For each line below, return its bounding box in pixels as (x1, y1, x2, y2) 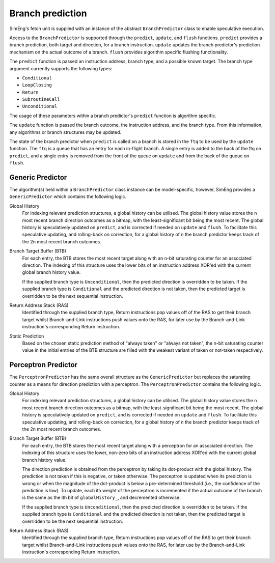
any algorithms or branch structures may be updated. (9, 129, 122, 135)
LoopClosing (22, 82, 52, 88)
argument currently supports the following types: (9, 65, 113, 71)
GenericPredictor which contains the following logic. (9, 193, 127, 200)
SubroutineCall (22, 97, 61, 102)
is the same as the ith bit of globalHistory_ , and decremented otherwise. (22, 494, 181, 501)
